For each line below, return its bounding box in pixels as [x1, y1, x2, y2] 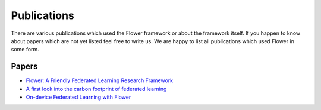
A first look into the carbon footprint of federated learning [26, 85, 167, 92]
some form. [11, 46, 40, 53]
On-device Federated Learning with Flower [26, 93, 131, 101]
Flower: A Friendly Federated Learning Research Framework [26, 77, 174, 84]
